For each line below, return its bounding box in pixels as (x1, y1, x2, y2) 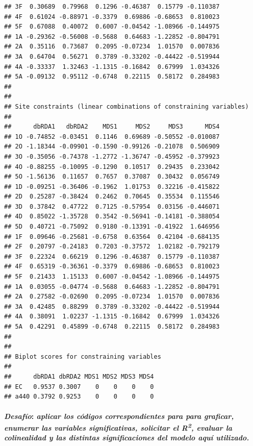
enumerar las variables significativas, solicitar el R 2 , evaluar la (4, 420, 233, 433)
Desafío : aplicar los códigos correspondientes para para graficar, (4, 411, 234, 422)
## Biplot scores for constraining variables (4, 353, 161, 360)
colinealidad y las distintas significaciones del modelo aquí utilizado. (4, 432, 249, 443)
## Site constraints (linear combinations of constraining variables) (4, 103, 249, 110)
